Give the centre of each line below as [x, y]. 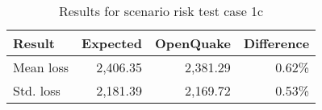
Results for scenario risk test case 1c [161, 11]
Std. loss [37, 90]
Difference [276, 43]
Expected [112, 43]
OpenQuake [193, 43]
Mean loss [41, 67]
